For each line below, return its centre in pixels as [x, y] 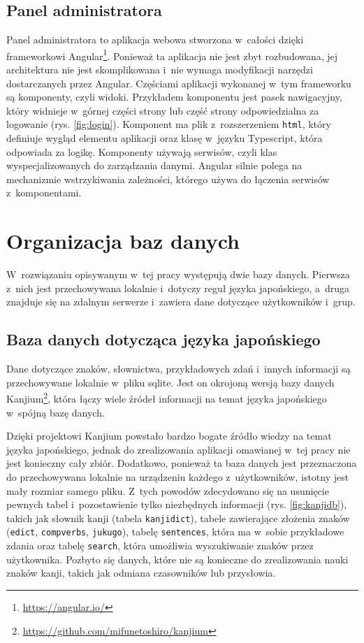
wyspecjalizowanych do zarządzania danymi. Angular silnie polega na [154, 165]
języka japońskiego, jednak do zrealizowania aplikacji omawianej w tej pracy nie [179, 449]
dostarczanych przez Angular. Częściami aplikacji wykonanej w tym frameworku [179, 83]
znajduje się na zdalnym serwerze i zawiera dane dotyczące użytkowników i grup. [181, 302]
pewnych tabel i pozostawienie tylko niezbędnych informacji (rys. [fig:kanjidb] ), [177, 504]
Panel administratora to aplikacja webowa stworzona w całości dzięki [155, 39]
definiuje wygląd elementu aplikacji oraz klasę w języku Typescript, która [165, 138]
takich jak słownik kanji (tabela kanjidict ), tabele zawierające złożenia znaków [178, 518]
